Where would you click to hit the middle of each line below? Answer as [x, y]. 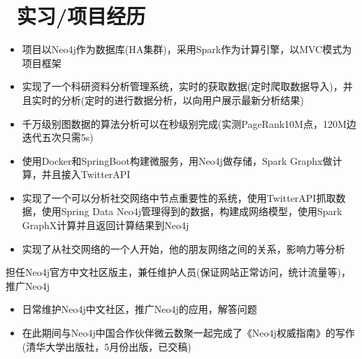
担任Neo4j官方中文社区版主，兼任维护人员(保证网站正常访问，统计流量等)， [178, 272]
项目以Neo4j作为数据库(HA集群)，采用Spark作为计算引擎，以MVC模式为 [187, 49]
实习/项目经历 [81, 16]
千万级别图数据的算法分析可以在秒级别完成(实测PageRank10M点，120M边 [189, 123]
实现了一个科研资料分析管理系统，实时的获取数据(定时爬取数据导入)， [182, 86]
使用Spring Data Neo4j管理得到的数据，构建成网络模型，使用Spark [192, 211]
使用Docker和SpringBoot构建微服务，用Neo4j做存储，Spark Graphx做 [177, 160]
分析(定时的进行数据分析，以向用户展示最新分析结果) [182, 100]
